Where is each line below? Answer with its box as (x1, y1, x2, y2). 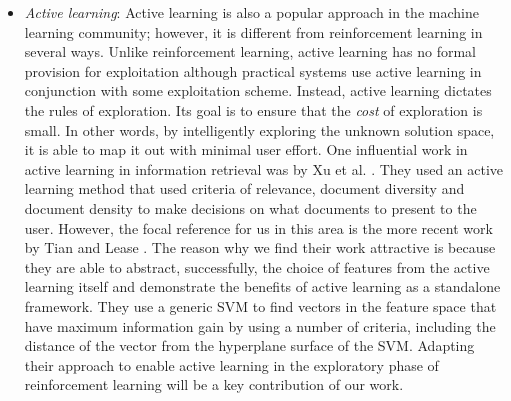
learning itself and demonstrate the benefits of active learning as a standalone (24, 276, 501, 297)
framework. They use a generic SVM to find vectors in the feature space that (24, 295, 497, 316)
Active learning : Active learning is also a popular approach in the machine (24, 2, 479, 22)
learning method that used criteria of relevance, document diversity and (24, 178, 465, 199)
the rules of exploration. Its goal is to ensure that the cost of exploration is (24, 99, 483, 120)
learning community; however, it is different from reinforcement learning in (24, 21, 483, 42)
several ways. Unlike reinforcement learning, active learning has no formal (24, 41, 476, 62)
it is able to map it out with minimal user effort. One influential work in (24, 139, 468, 160)
